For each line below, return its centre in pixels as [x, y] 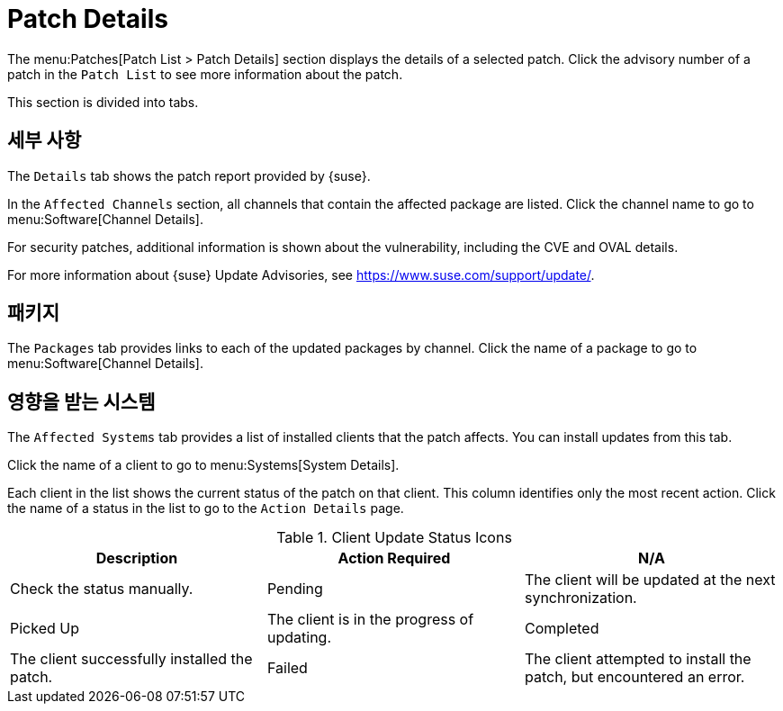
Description [137, 558]
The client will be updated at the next [650, 580]
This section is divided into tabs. [103, 102]
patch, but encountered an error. [634, 677]
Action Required [394, 558]
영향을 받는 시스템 [81, 401]
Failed [287, 668]
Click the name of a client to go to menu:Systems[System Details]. [203, 465]
